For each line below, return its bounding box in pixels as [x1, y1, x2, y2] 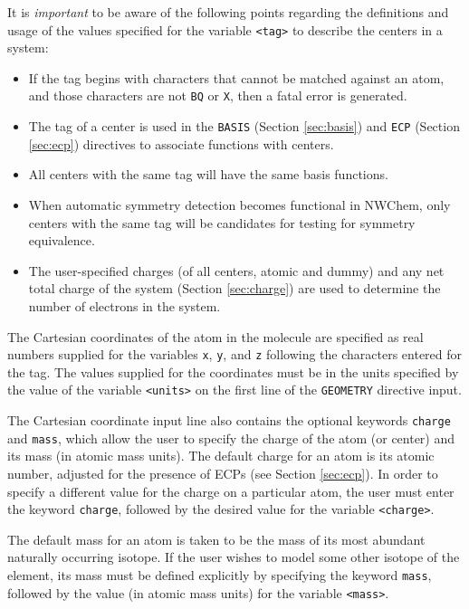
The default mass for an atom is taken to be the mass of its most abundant [7, 529, 426, 548]
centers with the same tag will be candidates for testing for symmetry [28, 213, 416, 232]
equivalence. [28, 231, 95, 250]
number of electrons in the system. [28, 296, 221, 315]
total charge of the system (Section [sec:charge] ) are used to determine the [28, 279, 441, 298]
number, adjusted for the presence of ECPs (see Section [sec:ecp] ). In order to [7, 463, 438, 482]
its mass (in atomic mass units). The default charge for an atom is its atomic [7, 446, 435, 465]
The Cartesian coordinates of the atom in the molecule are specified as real [7, 327, 424, 346]
